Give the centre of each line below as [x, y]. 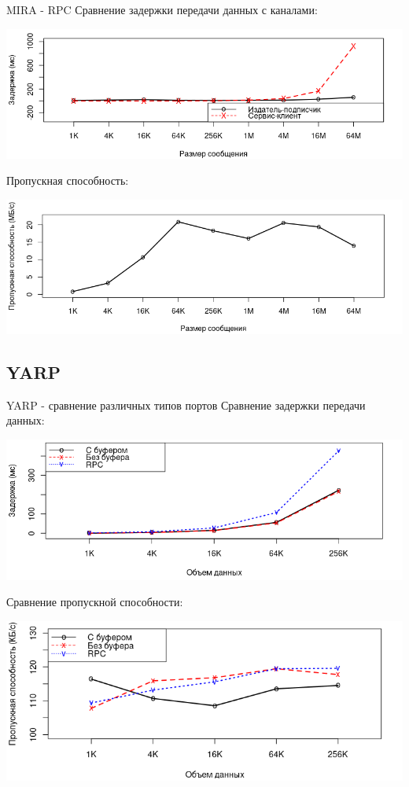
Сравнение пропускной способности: [95, 602]
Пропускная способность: [68, 180]
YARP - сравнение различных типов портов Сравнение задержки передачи [186, 405]
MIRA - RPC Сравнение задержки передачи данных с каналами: [162, 9]
